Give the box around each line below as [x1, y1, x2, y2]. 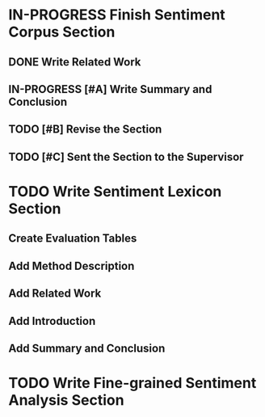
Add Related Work [8, 287, 102, 301]
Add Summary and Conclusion [8, 341, 166, 355]
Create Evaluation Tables [8, 232, 137, 246]
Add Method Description [8, 259, 135, 272]
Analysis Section [8, 391, 124, 410]
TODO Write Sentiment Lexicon [8, 182, 222, 200]
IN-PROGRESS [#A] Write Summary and [8, 82, 212, 96]
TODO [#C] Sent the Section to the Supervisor [8, 150, 244, 163]
